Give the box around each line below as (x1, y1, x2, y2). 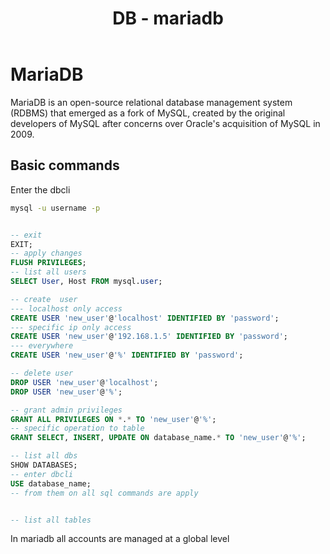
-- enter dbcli (10, 469, 74, 479)
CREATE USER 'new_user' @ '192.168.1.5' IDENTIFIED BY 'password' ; (10, 332, 288, 342)
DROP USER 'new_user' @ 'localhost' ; (10, 377, 159, 387)
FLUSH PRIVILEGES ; (10, 258, 87, 268)
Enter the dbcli (10, 183, 71, 196)
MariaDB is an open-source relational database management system (10, 96, 293, 108)
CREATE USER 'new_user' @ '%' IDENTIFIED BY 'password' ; (10, 350, 244, 361)
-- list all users (10, 267, 87, 277)
